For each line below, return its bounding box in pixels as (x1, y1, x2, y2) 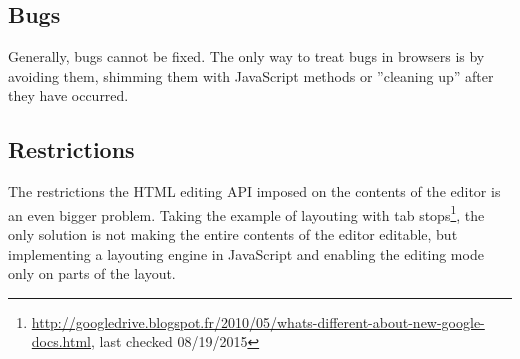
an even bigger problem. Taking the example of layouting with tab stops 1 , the (8, 201, 485, 225)
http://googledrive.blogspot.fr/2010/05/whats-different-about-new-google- (31, 311, 485, 332)
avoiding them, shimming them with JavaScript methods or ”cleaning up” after (8, 65, 494, 86)
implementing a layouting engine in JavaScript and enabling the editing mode (8, 243, 484, 264)
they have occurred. (8, 85, 129, 106)
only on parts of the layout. (8, 263, 176, 284)
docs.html (31, 331, 91, 352)
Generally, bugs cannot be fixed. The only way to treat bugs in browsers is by (8, 46, 485, 67)
